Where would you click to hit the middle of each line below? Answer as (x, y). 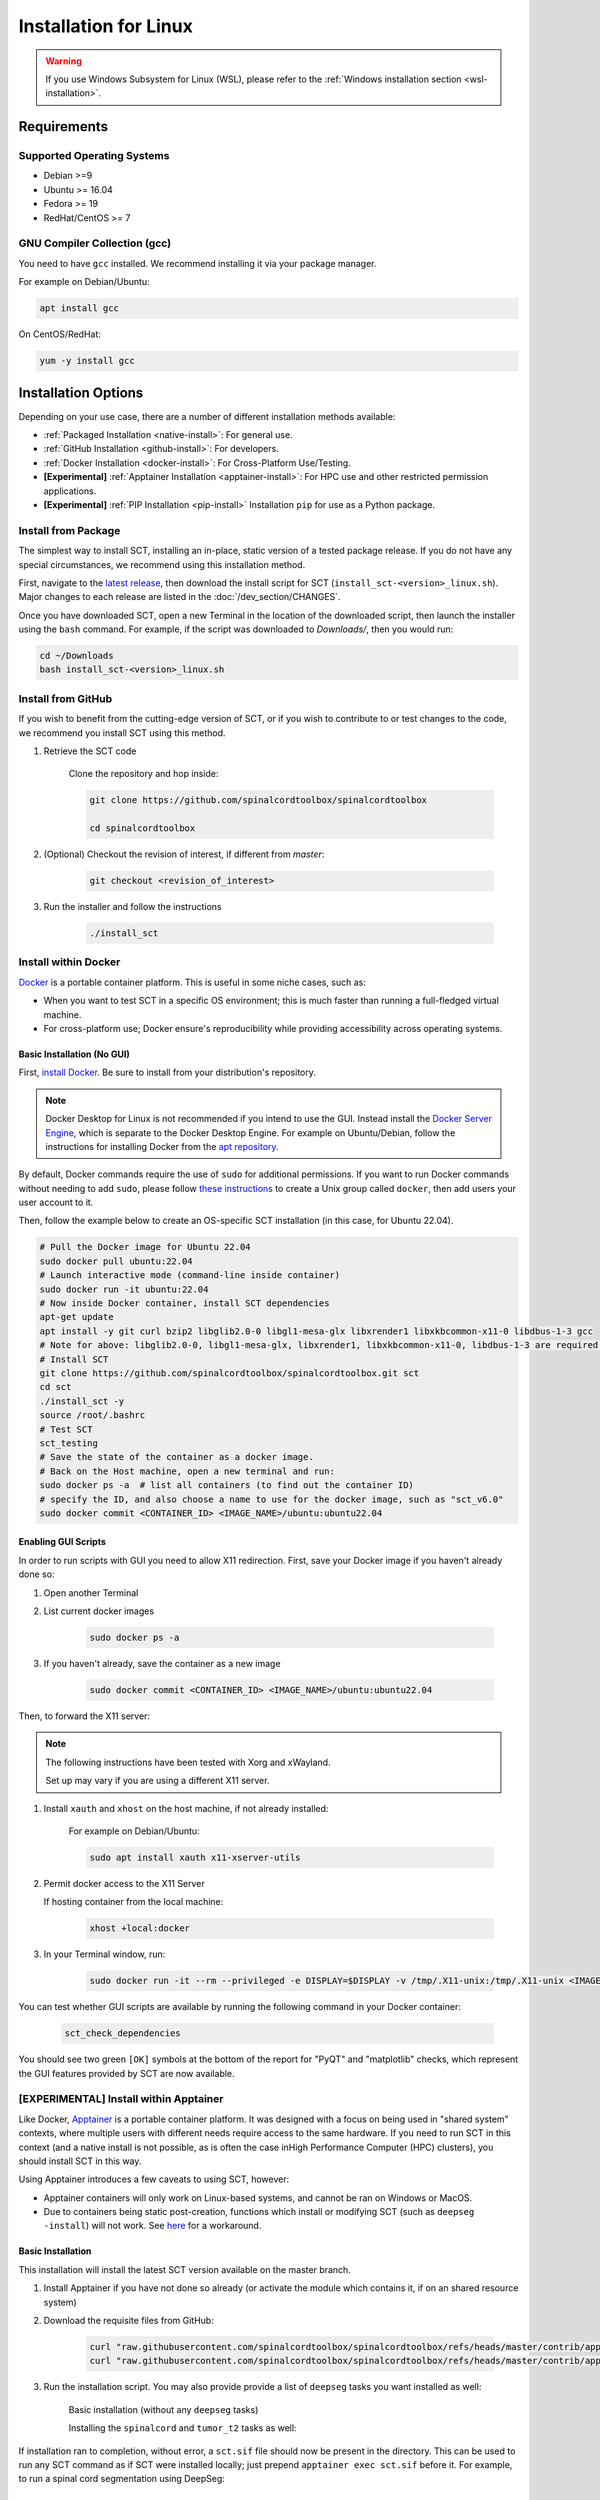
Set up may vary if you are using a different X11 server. (157, 1781)
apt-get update (76, 1317)
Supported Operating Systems (94, 156)
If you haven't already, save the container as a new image (162, 1664)
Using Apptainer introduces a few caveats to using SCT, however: (154, 2179)
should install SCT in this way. (80, 2161)
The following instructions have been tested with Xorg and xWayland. (188, 1762)
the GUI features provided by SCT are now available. (126, 2073)
